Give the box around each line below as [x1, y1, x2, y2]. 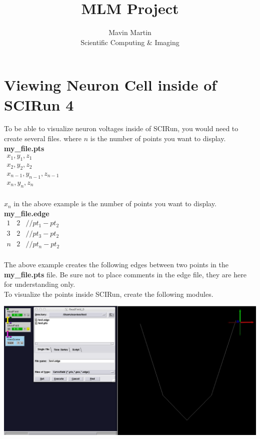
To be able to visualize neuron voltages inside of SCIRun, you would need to [4, 123, 238, 134]
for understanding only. [4, 279, 75, 289]
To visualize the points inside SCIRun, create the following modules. [4, 288, 213, 299]
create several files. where [4, 133, 82, 144]
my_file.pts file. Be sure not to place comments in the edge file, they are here [4, 269, 246, 279]
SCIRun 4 [4, 94, 74, 115]
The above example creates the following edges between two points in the [4, 259, 228, 269]
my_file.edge [4, 208, 49, 218]
